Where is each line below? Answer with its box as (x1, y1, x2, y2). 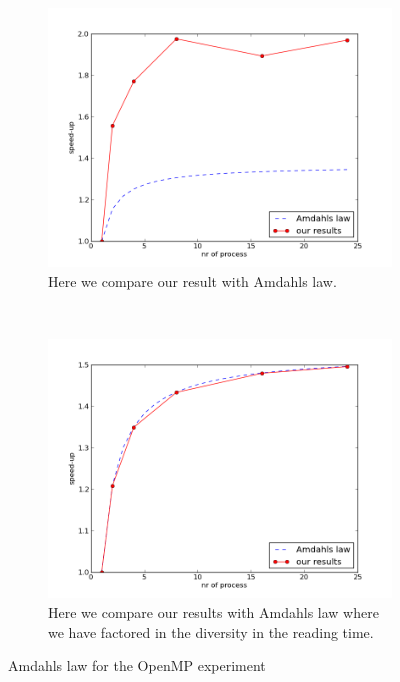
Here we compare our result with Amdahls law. (48, 270, 337, 291)
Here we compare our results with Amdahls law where (48, 601, 379, 622)
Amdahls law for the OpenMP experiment (8, 655, 266, 676)
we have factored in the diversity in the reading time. (48, 621, 374, 642)
